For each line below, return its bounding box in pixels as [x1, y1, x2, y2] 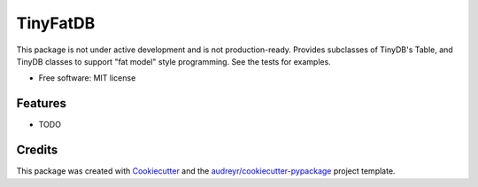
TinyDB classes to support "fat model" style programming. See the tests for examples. [16, 56, 331, 66]
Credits [16, 143, 58, 158]
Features [16, 96, 66, 111]
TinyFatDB [16, 13, 96, 33]
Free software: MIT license [38, 73, 136, 83]
